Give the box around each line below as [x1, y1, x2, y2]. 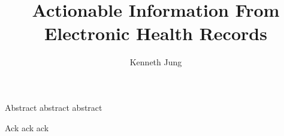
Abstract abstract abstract [5, 101, 102, 113]
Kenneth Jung [129, 56, 182, 68]
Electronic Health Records [44, 21, 267, 46]
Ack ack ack [5, 121, 49, 134]
